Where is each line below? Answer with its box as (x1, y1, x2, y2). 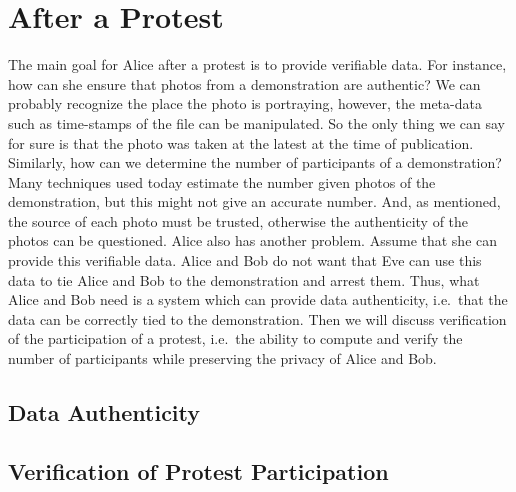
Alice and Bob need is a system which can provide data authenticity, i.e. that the (8, 289, 508, 310)
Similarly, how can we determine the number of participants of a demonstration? (8, 152, 502, 173)
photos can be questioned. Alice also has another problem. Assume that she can (8, 230, 498, 251)
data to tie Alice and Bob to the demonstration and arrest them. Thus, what (8, 269, 480, 290)
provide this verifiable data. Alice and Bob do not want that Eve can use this (8, 250, 482, 271)
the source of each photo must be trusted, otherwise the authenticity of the (8, 210, 469, 231)
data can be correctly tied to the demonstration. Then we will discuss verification (8, 308, 507, 329)
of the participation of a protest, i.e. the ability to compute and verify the (8, 328, 463, 349)
